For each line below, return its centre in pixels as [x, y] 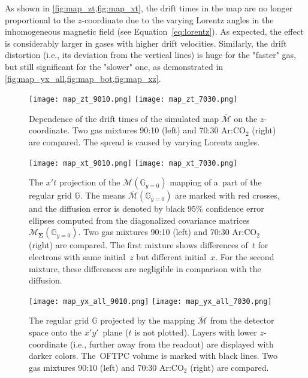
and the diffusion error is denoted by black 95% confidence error [147, 208]
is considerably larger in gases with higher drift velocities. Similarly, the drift [146, 43]
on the [246, 118]
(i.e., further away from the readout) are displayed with [172, 344]
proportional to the [40, 19]
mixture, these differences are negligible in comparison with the [145, 268]
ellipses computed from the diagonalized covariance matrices [139, 220]
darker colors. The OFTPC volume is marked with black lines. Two [153, 356]
